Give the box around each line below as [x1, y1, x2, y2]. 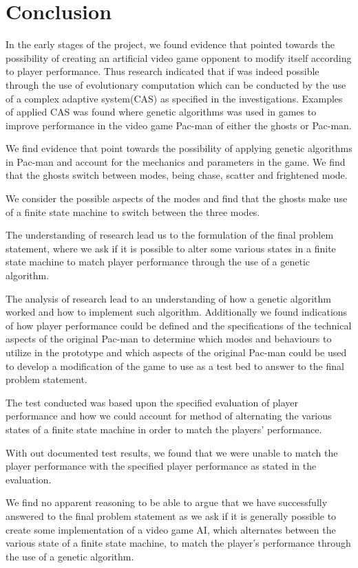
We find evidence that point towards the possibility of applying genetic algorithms [6, 141, 352, 155]
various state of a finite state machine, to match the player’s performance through [6, 536, 351, 550]
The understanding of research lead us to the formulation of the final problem [6, 228, 334, 242]
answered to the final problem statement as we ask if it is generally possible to [6, 508, 337, 523]
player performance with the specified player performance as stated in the [6, 459, 317, 473]
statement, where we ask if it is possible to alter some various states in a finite [6, 241, 336, 255]
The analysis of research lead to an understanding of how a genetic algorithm [6, 291, 331, 305]
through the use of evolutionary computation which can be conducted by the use [6, 77, 346, 91]
